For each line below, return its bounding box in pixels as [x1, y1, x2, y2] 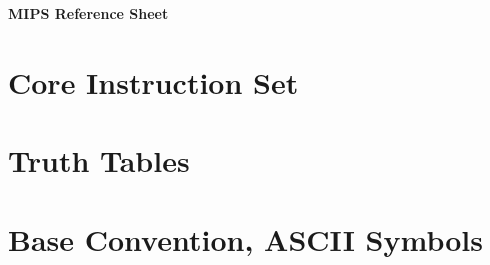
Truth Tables [8, 140, 190, 181]
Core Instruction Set [8, 61, 299, 102]
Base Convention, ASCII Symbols [8, 218, 483, 259]
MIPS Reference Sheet [8, 3, 169, 23]
